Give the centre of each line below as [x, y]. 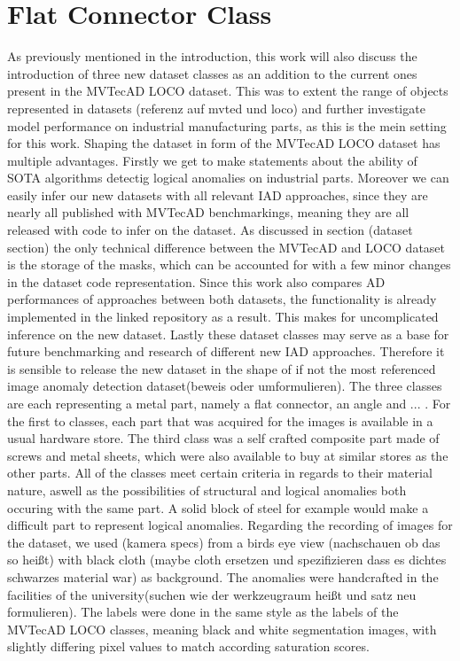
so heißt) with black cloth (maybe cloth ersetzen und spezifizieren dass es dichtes [227, 560]
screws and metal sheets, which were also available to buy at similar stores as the [228, 455]
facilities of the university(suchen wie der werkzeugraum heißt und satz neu [212, 594]
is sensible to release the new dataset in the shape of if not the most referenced [222, 368]
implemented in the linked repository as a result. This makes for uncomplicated [223, 317]
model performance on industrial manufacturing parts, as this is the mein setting [227, 125]
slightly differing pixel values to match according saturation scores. [188, 646]
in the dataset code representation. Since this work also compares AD [196, 281]
